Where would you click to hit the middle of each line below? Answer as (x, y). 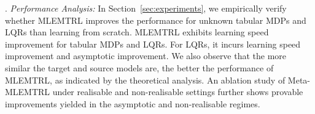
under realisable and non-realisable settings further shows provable (178, 92)
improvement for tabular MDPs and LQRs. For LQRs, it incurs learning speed (153, 44)
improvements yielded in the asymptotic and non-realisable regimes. (133, 103)
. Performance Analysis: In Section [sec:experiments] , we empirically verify (146, 8)
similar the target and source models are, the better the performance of (139, 67)
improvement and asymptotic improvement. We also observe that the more (146, 56)
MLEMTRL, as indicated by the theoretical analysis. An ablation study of (145, 80)
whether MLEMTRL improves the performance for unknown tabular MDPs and (156, 20)
